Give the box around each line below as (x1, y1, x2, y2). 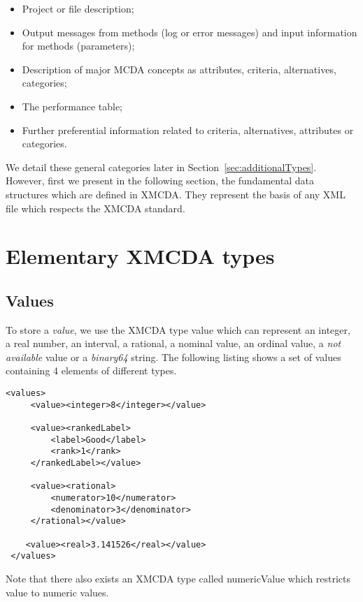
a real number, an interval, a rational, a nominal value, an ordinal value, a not (6, 336, 341, 351)
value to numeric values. (6, 585, 109, 599)
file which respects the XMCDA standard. (6, 200, 185, 215)
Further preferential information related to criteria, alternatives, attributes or (22, 122, 354, 137)
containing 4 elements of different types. (6, 363, 177, 378)
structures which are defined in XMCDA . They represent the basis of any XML (6, 186, 346, 201)
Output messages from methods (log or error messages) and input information (22, 24, 357, 39)
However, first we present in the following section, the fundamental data (6, 173, 314, 188)
